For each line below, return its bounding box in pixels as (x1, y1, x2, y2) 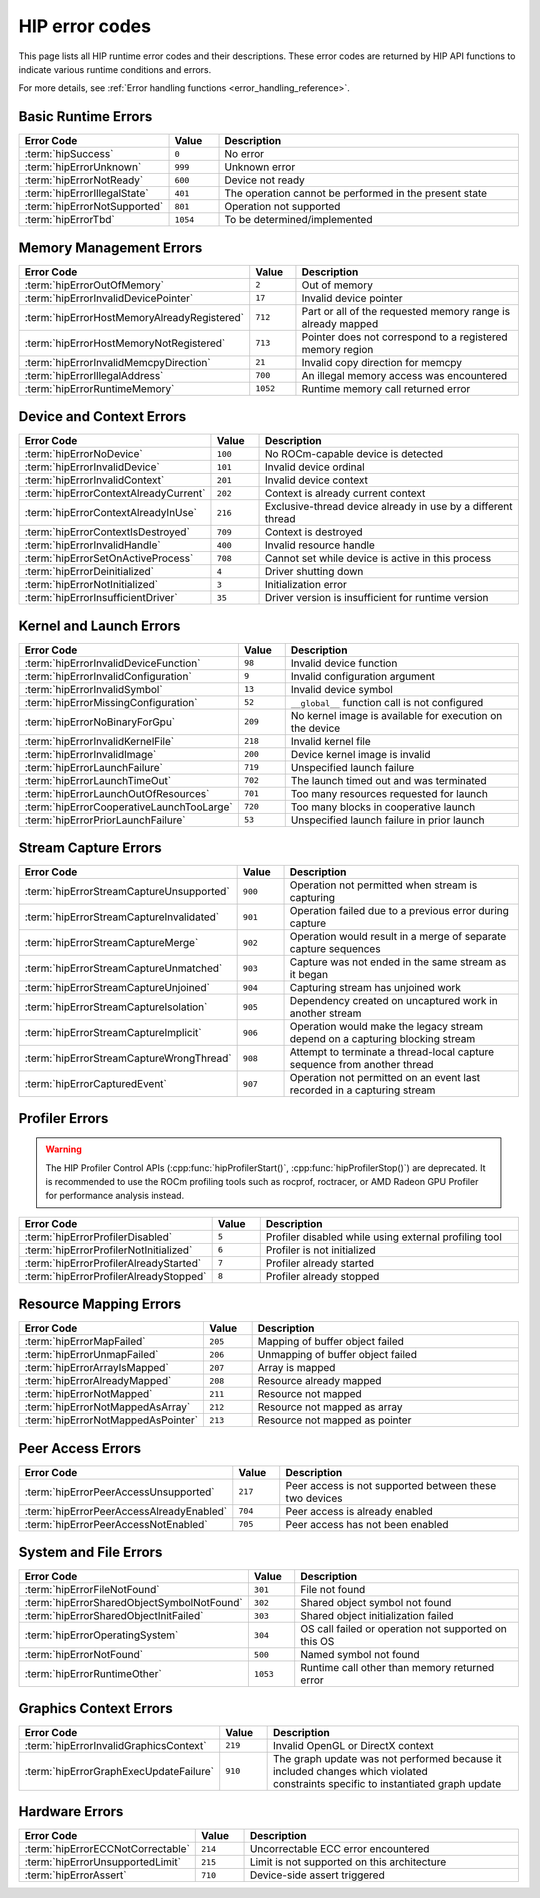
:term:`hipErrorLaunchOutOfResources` (24, 786, 210, 800)
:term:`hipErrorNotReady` (24, 173, 144, 187)
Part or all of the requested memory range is (301, 304, 510, 318)
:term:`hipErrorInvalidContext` (24, 473, 165, 487)
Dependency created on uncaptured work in (289, 994, 499, 1008)
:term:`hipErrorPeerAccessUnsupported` (24, 1485, 215, 1499)
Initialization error (264, 578, 347, 592)
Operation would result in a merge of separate (289, 930, 507, 944)
